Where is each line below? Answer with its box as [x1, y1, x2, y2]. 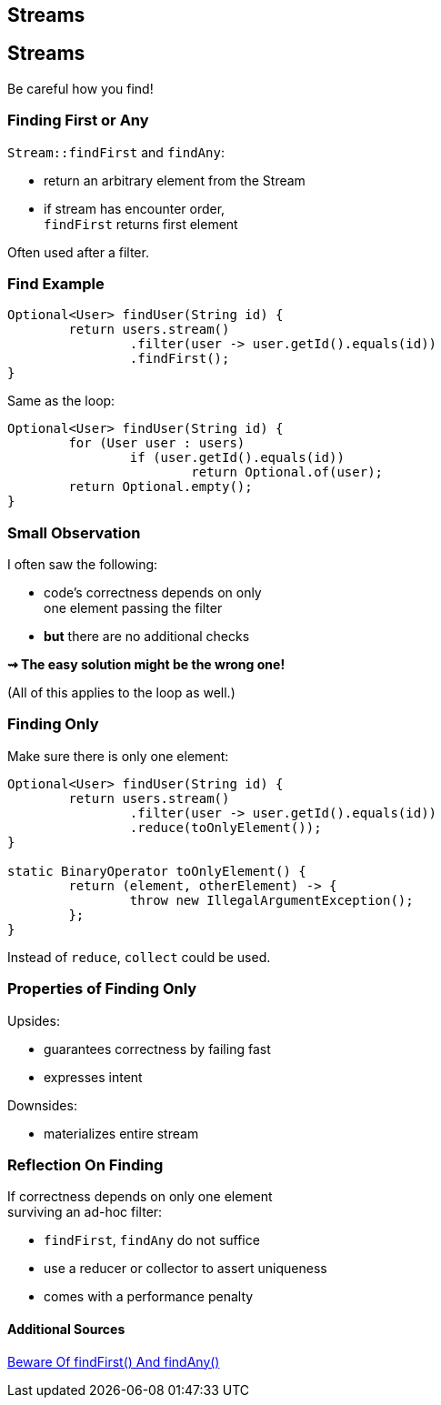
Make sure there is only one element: [7, 748, 229, 764]
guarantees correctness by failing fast [44, 1040, 271, 1057]
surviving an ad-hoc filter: [7, 1204, 163, 1220]
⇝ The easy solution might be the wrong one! [7, 657, 286, 673]
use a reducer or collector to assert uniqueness [44, 1260, 327, 1277]
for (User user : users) [68, 436, 246, 451]
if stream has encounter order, [44, 200, 226, 216]
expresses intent [44, 1069, 143, 1085]
